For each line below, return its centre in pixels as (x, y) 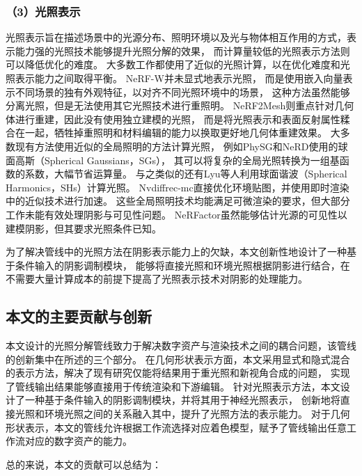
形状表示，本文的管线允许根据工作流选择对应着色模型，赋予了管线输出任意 (176, 427)
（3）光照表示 (43, 11)
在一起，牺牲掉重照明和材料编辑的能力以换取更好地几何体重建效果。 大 (178, 133)
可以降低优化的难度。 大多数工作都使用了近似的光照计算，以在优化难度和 (173, 64)
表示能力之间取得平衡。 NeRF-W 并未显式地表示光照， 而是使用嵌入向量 (179, 78)
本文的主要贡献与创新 (79, 316)
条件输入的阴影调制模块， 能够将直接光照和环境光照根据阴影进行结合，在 (182, 265)
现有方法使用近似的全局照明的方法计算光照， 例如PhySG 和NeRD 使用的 (176, 146)
